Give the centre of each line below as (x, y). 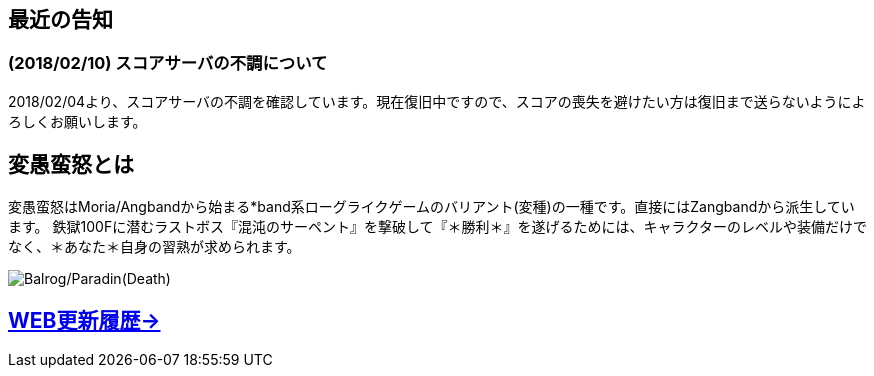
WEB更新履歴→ (84, 321)
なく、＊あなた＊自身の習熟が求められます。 (154, 246)
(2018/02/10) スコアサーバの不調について (168, 63)
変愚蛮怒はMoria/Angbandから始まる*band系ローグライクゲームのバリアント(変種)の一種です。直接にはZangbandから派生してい (431, 206)
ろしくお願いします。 (77, 121)
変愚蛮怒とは (71, 165)
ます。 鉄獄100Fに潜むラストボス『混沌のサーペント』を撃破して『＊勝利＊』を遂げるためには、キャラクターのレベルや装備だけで (437, 226)
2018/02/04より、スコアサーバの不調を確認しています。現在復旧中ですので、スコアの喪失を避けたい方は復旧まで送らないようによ (437, 101)
